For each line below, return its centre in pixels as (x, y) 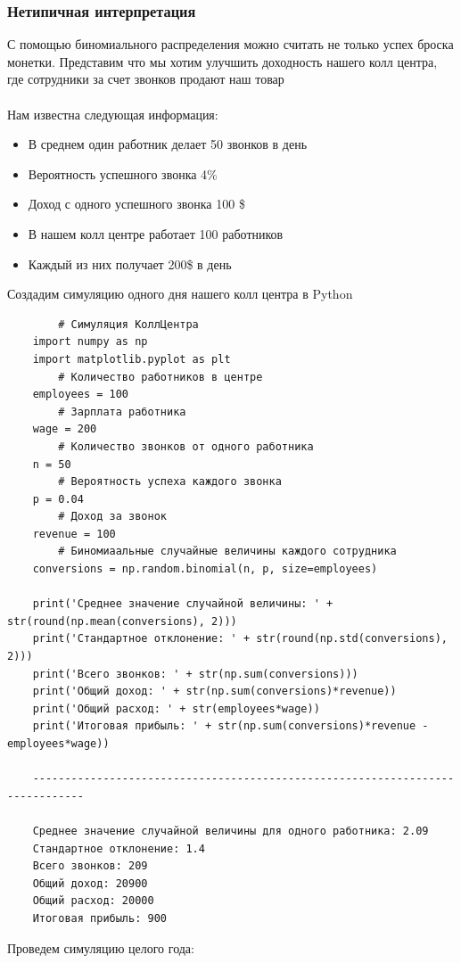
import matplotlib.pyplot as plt (132, 359)
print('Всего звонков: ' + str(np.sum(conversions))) (195, 674)
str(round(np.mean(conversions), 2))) (122, 621)
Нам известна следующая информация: (113, 114)
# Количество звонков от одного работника (186, 446)
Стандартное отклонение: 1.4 (119, 848)
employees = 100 (81, 395)
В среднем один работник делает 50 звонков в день (168, 144)
